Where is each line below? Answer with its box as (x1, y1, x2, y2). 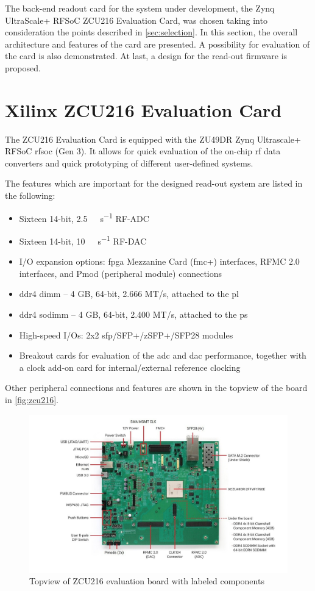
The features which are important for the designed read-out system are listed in (5, 177, 303, 190)
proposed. (5, 61, 41, 74)
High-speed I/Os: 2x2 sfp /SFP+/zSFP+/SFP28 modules (19, 328, 233, 341)
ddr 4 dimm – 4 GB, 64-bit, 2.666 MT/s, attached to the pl (19, 287, 239, 300)
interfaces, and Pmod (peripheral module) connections (19, 267, 222, 279)
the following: (5, 189, 55, 202)
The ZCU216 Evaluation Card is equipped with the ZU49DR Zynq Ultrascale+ (5, 132, 301, 145)
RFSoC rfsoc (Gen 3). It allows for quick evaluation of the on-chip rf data (5, 145, 281, 157)
